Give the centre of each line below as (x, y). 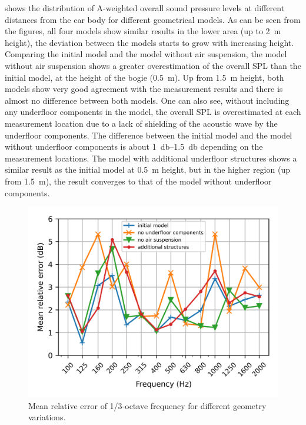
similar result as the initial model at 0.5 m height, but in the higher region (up (147, 169)
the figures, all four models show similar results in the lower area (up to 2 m (143, 31)
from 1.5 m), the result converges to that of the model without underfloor (138, 181)
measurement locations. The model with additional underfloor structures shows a (151, 158)
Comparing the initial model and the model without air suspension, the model (146, 54)
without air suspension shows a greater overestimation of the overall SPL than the (153, 65)
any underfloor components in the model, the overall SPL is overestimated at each (153, 112)
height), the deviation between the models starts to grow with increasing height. (149, 42)
